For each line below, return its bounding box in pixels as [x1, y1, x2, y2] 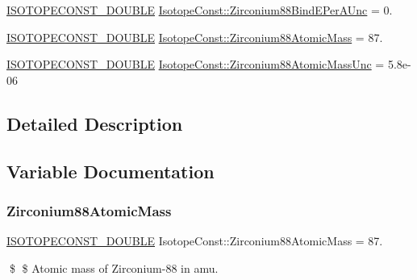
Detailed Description [6, 111, 183, 136]
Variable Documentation [6, 158, 215, 183]
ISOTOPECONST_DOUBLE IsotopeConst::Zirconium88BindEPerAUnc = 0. [6, 2, 393, 18]
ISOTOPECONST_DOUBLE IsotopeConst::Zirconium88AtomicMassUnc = [6, 56, 385, 73]
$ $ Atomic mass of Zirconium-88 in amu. [9, 259, 219, 276]
